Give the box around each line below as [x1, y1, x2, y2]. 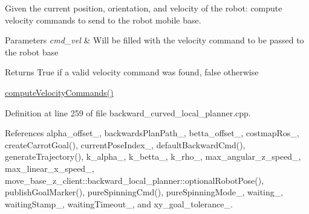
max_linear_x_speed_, [5, 162, 94, 174]
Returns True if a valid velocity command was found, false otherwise [5, 66, 259, 78]
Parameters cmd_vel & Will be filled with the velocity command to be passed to [5, 34, 304, 46]
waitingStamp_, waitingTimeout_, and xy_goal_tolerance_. [5, 197, 233, 210]
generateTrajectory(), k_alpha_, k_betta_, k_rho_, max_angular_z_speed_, [5, 150, 301, 163]
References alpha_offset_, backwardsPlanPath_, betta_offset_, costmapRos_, [5, 127, 299, 139]
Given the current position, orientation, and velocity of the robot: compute [5, 2, 282, 14]
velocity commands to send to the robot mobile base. [5, 13, 201, 26]
